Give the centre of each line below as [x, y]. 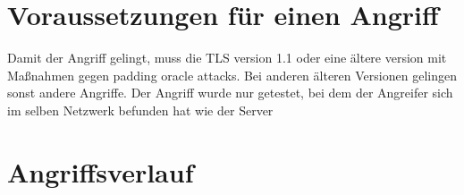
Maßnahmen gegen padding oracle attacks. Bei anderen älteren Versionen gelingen [232, 75]
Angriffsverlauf [101, 171]
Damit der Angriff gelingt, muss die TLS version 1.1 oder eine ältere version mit [227, 58]
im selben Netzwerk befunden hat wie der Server [140, 110]
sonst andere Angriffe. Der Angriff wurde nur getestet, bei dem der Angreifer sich [230, 93]
